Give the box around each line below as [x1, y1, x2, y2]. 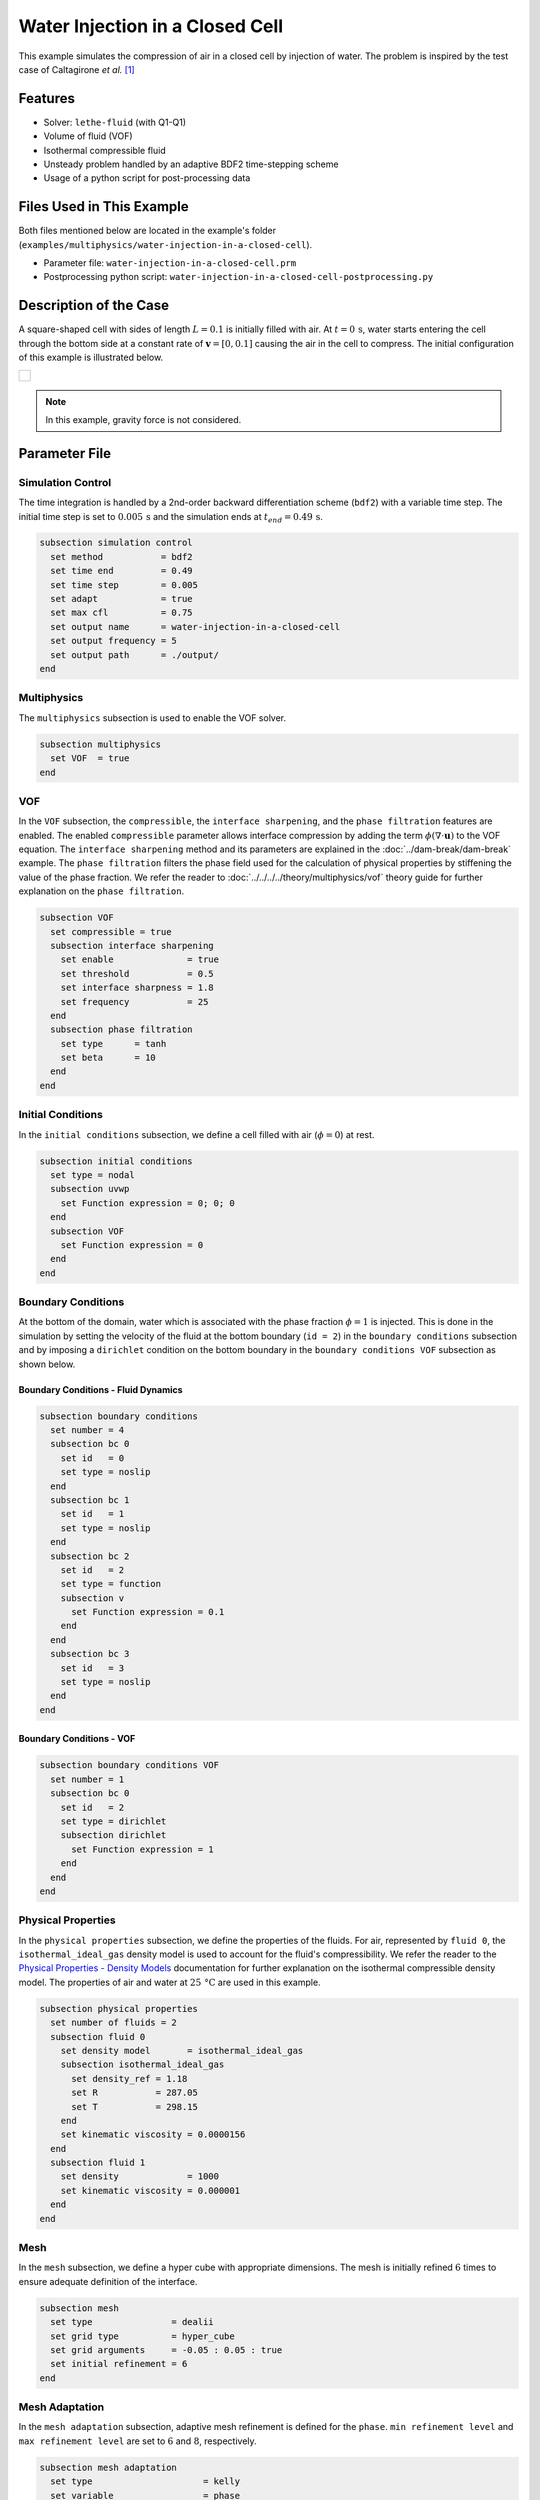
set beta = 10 [60, 1052, 157, 1064]
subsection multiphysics [39, 738, 162, 750]
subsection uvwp [50, 1183, 130, 1195]
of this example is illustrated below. [18, 351, 164, 364]
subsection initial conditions [39, 1155, 194, 1167]
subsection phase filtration [50, 1024, 194, 1035]
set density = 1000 [60, 2171, 220, 2182]
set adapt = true [50, 593, 194, 605]
